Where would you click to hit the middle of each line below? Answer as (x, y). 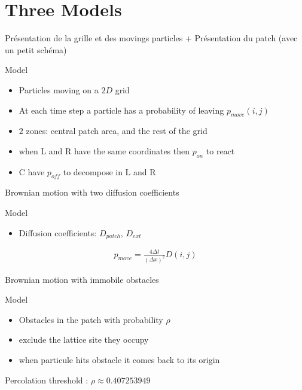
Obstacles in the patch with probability (91, 319)
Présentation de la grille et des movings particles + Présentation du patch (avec (151, 38)
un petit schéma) (36, 49)
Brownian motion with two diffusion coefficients (92, 192)
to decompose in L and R (109, 171)
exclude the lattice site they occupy (84, 339)
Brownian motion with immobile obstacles (82, 279)
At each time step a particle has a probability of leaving (121, 110)
